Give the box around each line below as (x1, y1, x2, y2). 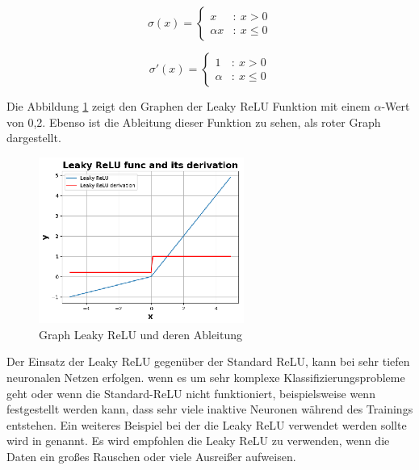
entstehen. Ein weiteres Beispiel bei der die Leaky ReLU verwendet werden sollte (6, 416, 407, 433)
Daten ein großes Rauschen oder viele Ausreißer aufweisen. (6, 447, 296, 464)
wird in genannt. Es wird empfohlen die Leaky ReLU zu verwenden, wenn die (6, 432, 390, 449)
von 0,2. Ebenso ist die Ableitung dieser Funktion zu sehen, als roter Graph (6, 113, 381, 130)
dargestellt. (6, 129, 61, 146)
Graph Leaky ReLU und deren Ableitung (39, 325, 243, 342)
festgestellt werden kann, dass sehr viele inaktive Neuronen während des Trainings (6, 401, 413, 418)
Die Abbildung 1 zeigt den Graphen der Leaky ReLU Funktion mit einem (6, 98, 371, 114)
